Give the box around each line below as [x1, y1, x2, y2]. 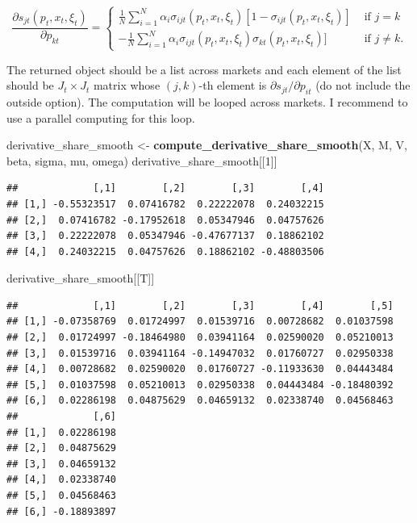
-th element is [198, 77, 267, 94]
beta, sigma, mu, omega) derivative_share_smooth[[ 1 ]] [6, 152, 277, 169]
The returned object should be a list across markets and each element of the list [6, 61, 402, 77]
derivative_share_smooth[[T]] [6, 270, 155, 287]
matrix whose [93, 77, 161, 94]
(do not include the [315, 77, 411, 94]
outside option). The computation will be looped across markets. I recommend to [6, 93, 408, 110]
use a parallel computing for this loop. [6, 109, 195, 126]
